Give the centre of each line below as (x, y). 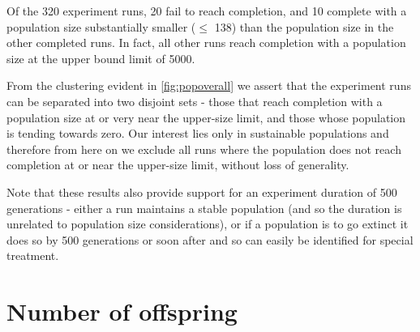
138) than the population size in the (304, 26)
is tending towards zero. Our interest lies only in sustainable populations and (198, 133)
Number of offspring (122, 311)
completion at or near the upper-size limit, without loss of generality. (178, 165)
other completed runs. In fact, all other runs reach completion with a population (206, 43)
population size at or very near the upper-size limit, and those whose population (206, 117)
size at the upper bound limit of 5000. (101, 58)
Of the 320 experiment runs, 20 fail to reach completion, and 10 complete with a (207, 11)
